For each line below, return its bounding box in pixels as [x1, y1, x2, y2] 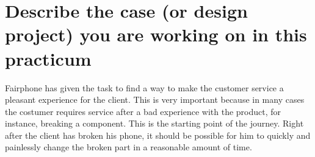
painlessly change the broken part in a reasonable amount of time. [5, 141, 252, 153]
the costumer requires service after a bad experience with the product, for [5, 105, 281, 117]
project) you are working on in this [5, 22, 307, 47]
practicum [5, 46, 92, 71]
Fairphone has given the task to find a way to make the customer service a [5, 81, 284, 94]
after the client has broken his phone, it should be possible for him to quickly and [5, 128, 311, 141]
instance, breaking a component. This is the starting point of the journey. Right [5, 117, 304, 130]
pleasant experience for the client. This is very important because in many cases [5, 93, 305, 106]
